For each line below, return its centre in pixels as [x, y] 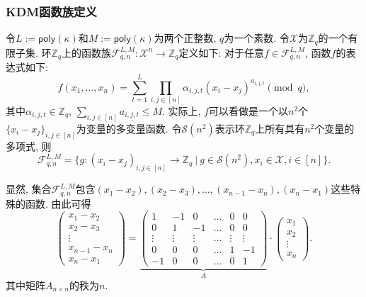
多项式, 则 [29, 146]
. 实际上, [181, 110]
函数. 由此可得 [58, 203]
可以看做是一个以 [248, 110]
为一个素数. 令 [257, 38]
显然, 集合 [29, 189]
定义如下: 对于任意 [221, 52]
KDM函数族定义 [51, 11]
